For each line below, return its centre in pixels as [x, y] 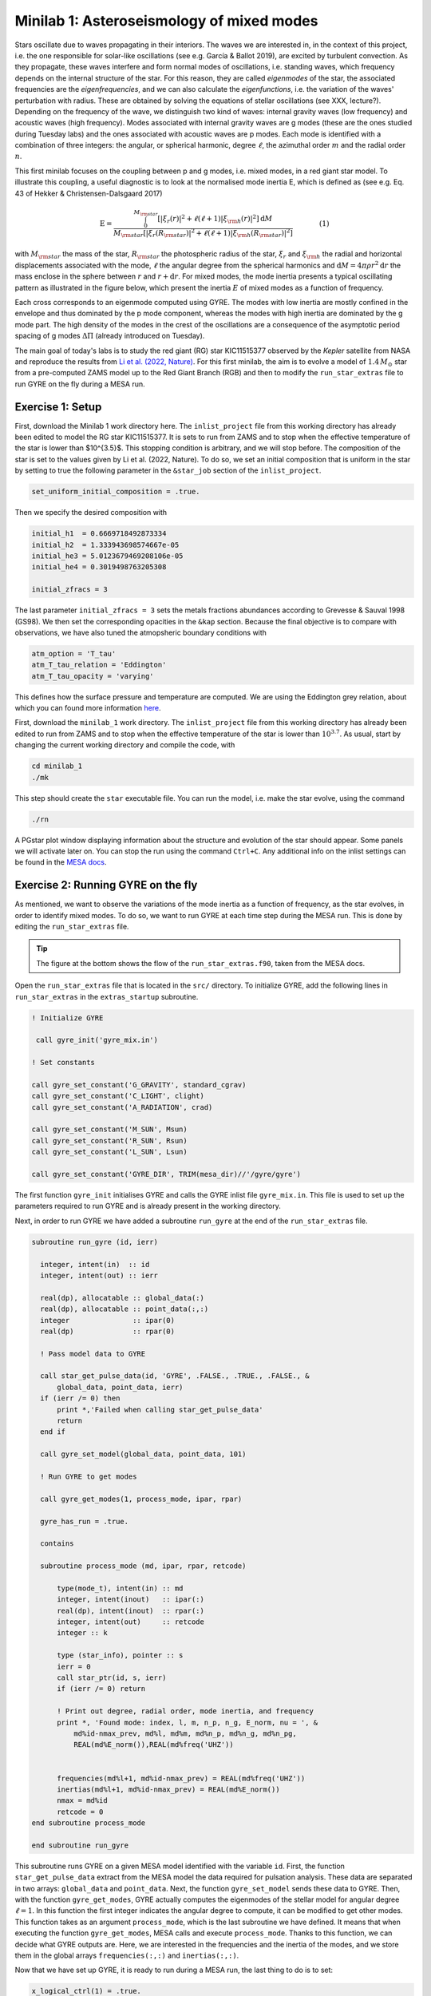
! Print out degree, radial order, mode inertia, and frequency [186, 1711]
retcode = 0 [80, 1812]
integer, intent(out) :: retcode [131, 1622]
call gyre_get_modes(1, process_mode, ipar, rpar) [141, 1499]
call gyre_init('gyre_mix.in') [97, 1040]
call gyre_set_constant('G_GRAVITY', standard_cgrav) [139, 1085]
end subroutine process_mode [89, 1823]
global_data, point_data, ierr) [120, 1387]
